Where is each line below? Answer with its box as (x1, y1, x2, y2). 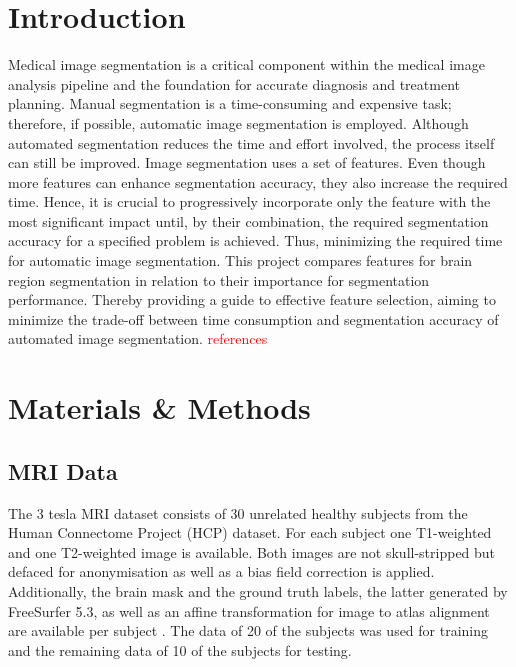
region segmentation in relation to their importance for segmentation (8, 269, 430, 290)
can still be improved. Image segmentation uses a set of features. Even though (8, 152, 486, 173)
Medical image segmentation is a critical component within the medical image (8, 54, 485, 75)
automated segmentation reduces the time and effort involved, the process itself (8, 132, 495, 153)
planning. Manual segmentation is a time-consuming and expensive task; (8, 93, 452, 114)
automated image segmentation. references (8, 328, 268, 349)
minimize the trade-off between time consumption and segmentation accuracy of (8, 308, 499, 329)
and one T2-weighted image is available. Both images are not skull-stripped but (8, 541, 496, 562)
